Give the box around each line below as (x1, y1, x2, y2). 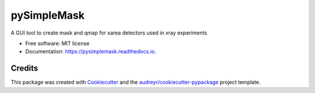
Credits (10, 63, 38, 73)
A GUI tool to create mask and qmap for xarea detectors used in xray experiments (10, 29, 207, 36)
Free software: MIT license (25, 40, 90, 47)
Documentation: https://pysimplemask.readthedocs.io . (25, 48, 156, 55)
